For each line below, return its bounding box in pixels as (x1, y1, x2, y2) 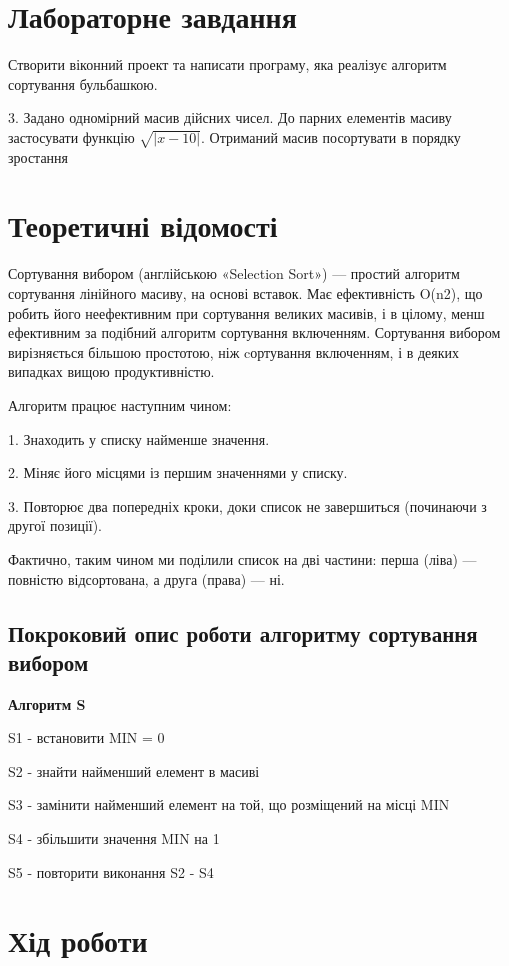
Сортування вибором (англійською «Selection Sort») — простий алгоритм (8, 263, 460, 284)
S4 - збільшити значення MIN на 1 (8, 828, 220, 849)
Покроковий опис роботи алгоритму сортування (8, 617, 478, 648)
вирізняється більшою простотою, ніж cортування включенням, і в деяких (8, 341, 460, 362)
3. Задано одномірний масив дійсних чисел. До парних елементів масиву (8, 107, 452, 128)
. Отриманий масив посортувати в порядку (201, 126, 461, 147)
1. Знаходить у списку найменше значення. (8, 428, 270, 449)
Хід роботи (8, 920, 148, 961)
